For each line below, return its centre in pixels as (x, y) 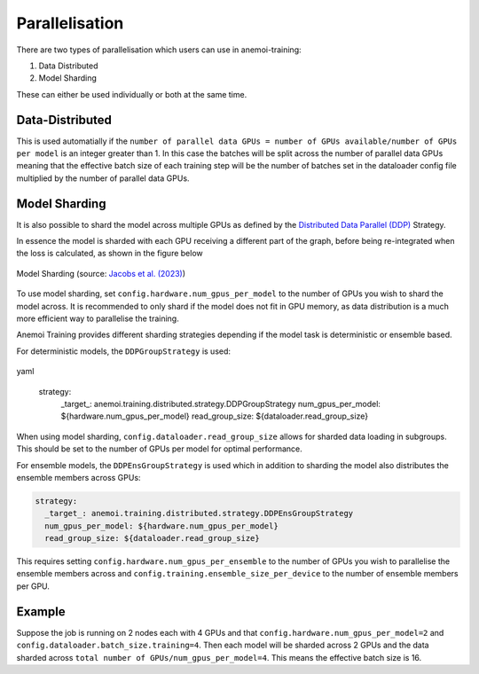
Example (41, 611)
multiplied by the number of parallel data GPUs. (103, 178)
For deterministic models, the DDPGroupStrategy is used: (123, 351)
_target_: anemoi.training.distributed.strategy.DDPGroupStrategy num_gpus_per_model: (221, 404)
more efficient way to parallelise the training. (98, 318)
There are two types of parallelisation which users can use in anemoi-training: (159, 50)
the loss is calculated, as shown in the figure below (110, 254)
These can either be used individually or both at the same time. (132, 94)
